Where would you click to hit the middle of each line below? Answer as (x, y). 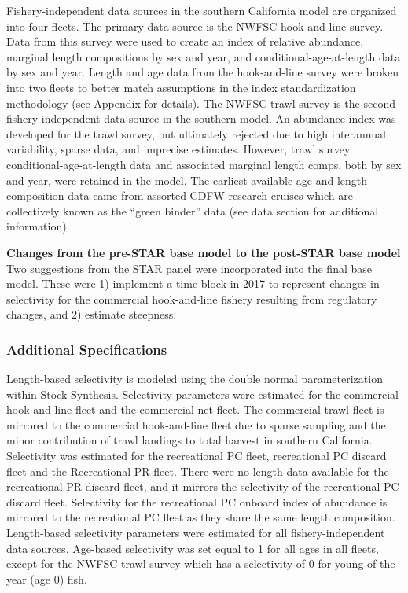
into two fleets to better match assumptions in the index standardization (181, 87)
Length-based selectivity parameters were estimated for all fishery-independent (196, 533)
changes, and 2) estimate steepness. (92, 314)
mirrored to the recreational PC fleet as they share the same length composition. (201, 517)
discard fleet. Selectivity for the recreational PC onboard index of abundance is (197, 501)
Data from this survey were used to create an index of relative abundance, (185, 41)
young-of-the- (367, 564)
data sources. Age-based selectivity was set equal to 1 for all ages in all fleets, (193, 548)
